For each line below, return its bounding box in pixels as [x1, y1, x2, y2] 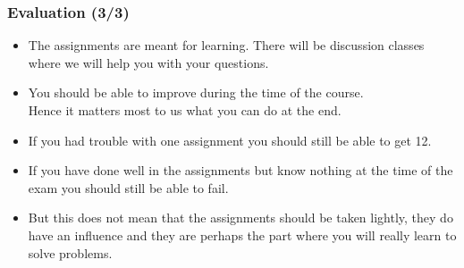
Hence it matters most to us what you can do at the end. [28, 101, 342, 119]
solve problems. [28, 243, 113, 262]
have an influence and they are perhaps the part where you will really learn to [28, 225, 457, 244]
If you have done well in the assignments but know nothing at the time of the [28, 161, 453, 180]
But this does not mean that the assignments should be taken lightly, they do [28, 208, 453, 227]
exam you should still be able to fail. [28, 178, 229, 197]
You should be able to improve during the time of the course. [28, 83, 364, 102]
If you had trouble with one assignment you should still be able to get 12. [28, 130, 432, 149]
